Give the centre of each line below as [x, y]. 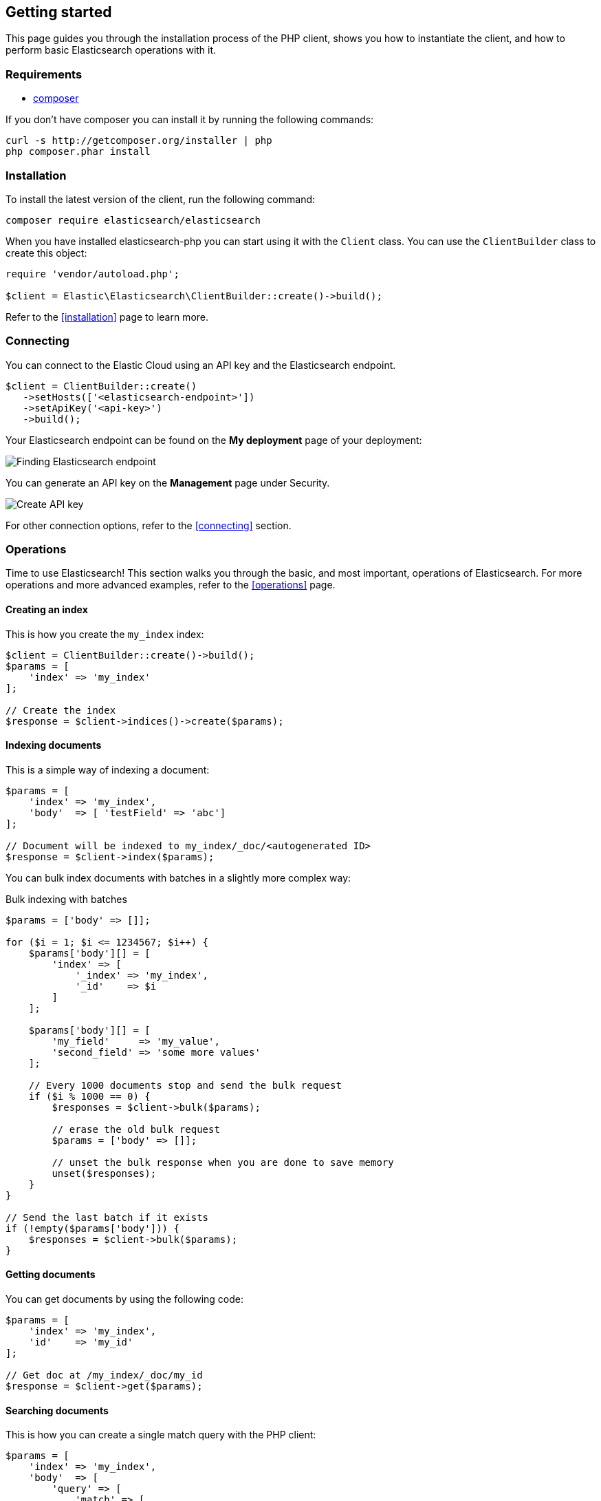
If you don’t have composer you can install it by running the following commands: [190, 120]
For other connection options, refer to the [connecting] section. [149, 525]
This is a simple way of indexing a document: [108, 769]
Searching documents [57, 1410]
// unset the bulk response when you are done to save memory [223, 1162]
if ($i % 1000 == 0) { [89, 1096]
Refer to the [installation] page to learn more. [107, 317]
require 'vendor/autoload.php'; [92, 274]
